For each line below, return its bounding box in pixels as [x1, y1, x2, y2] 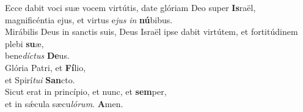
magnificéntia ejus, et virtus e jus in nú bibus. [5, 13, 173, 26]
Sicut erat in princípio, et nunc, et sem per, [5, 85, 167, 98]
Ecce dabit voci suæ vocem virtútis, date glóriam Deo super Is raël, [5, 1, 256, 13]
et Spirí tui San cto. [5, 73, 75, 86]
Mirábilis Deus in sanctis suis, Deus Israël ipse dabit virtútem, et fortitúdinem [5, 25, 298, 38]
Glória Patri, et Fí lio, [5, 61, 86, 73]
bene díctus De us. [5, 49, 70, 62]
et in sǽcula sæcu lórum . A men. [5, 97, 123, 110]
